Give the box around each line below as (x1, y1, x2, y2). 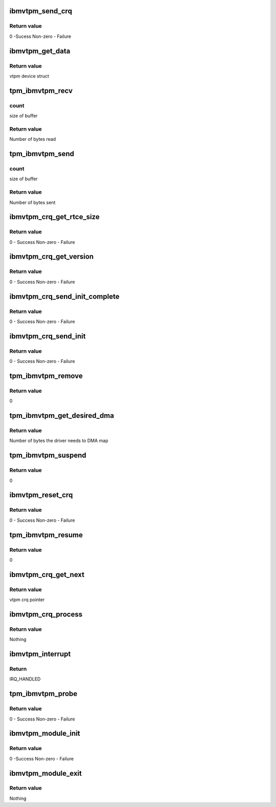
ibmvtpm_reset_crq (9, 491, 73, 499)
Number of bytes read (9, 136, 56, 142)
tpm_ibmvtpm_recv (9, 86, 73, 95)
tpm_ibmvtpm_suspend (9, 451, 86, 460)
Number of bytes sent (9, 199, 56, 205)
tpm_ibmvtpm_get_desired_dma (9, 411, 114, 420)
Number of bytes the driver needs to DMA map (9, 438, 108, 444)
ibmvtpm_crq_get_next (9, 570, 84, 579)
